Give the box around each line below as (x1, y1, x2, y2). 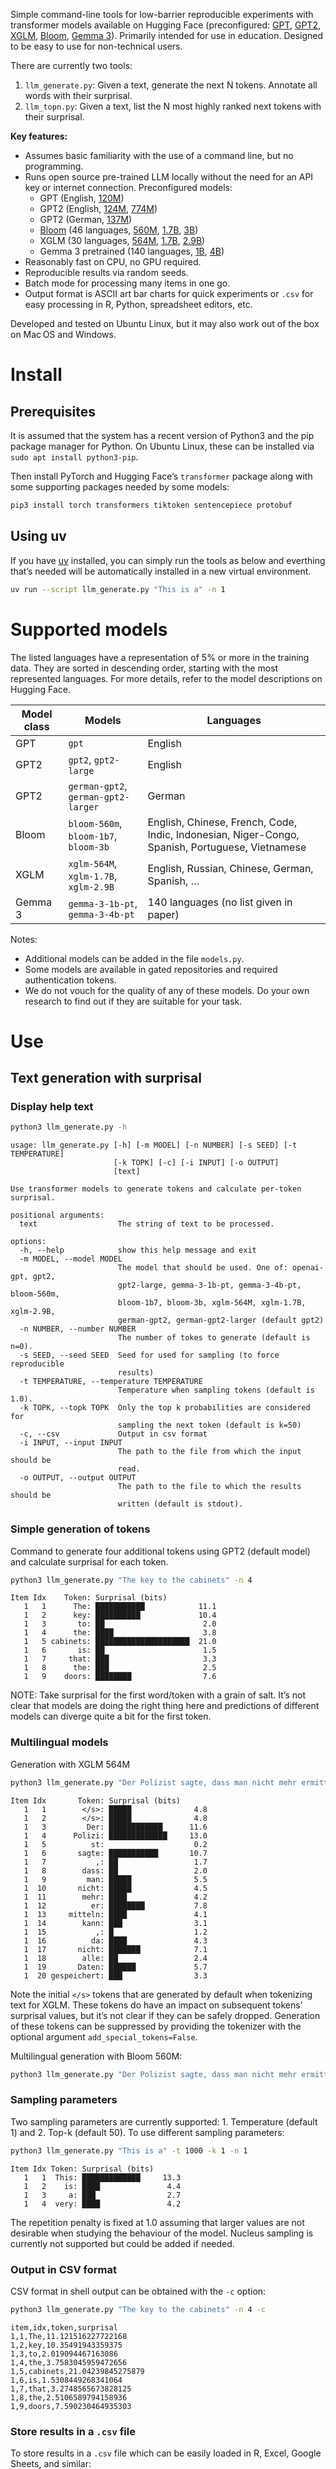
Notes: (10, 933, 38, 945)
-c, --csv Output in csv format (19, 1429, 208, 1439)
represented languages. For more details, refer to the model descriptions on (10, 672, 323, 684)
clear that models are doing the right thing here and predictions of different (10, 1700, 320, 1712)
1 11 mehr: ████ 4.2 (23, 1892, 208, 1902)
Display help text (10, 1100, 94, 1113)
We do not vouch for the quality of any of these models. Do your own (24, 984, 310, 996)
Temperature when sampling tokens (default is (117, 1385, 315, 1396)
